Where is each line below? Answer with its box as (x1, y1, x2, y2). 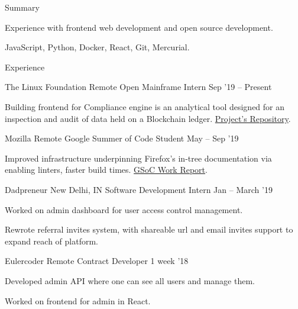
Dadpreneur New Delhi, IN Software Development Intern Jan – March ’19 (5, 183, 273, 195)
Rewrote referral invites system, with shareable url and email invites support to (5, 223, 293, 236)
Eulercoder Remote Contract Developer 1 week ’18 (5, 255, 189, 267)
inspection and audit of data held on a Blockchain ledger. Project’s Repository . (5, 112, 291, 124)
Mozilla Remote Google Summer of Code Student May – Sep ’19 (5, 132, 239, 144)
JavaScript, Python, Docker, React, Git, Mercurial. (5, 41, 190, 53)
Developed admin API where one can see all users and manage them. (5, 274, 255, 287)
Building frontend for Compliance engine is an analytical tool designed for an (5, 100, 285, 112)
